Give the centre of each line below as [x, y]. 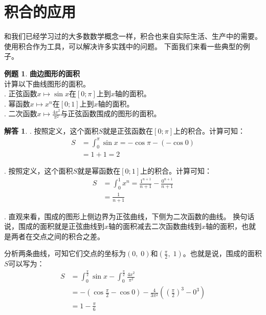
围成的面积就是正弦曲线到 [61, 226]
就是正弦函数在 [128, 131]
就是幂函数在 [99, 171]
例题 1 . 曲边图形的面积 [42, 73]
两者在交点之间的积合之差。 [58, 236]
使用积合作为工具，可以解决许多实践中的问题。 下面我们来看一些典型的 [124, 46]
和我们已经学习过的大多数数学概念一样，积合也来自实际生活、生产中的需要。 [133, 36]
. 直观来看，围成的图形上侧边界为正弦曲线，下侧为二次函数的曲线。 [117, 216]
